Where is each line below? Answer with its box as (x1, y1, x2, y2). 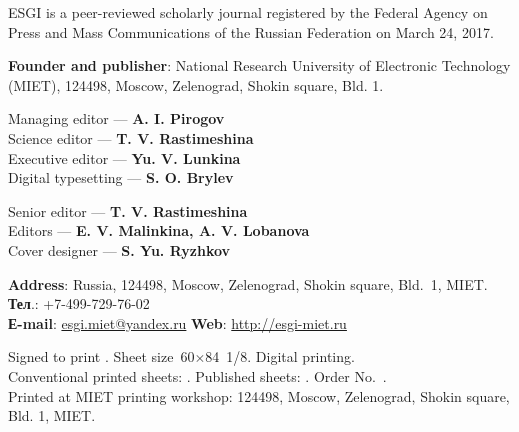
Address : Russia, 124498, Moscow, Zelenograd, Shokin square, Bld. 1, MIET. (8, 273, 488, 294)
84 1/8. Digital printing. (205, 346, 355, 367)
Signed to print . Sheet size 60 (8, 346, 195, 367)
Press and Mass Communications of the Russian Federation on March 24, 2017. (8, 21, 494, 42)
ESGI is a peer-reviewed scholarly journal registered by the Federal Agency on (8, 2, 488, 22)
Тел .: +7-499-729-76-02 (8, 293, 150, 314)
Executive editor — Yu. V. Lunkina (8, 147, 241, 168)
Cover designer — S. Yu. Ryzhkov (8, 239, 231, 260)
